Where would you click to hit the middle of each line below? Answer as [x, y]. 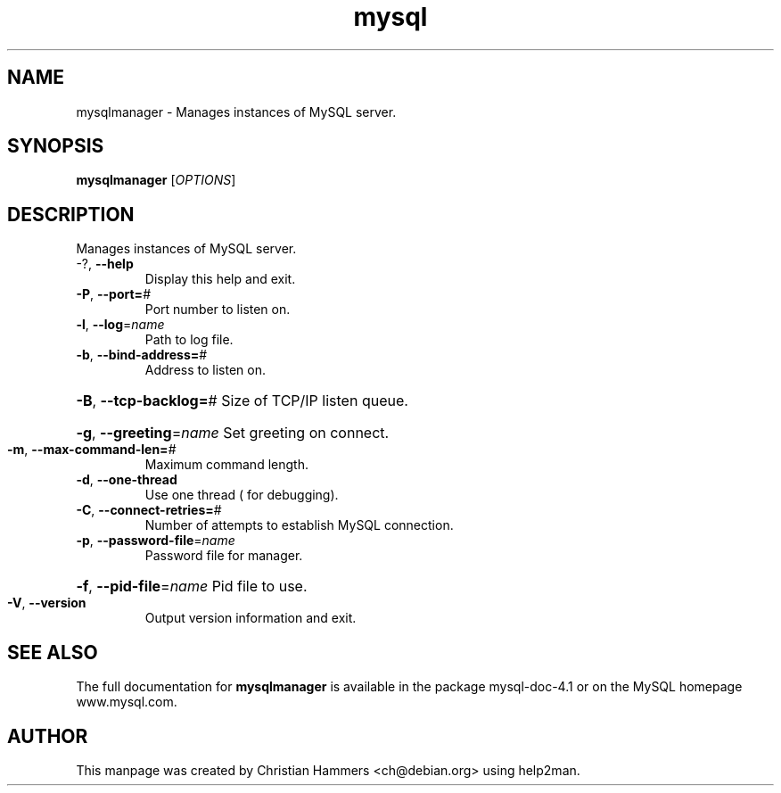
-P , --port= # [113, 294]
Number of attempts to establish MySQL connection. [299, 525]
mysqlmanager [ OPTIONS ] [156, 180]
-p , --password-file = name [156, 541]
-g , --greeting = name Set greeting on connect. [233, 433]
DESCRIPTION [71, 214]
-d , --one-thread [127, 480]
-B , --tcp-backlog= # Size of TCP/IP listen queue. [242, 401]
